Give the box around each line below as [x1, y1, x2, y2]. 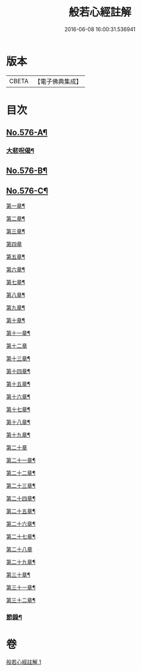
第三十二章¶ [6, 597, 36, 604]
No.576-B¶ [6, 165, 48, 175]
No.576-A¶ [6, 127, 48, 138]
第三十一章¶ [6, 584, 36, 591]
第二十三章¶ [6, 482, 36, 490]
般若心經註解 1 [6, 658, 42, 666]
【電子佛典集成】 [34, 77, 82, 86]
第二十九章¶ [6, 558, 36, 566]
